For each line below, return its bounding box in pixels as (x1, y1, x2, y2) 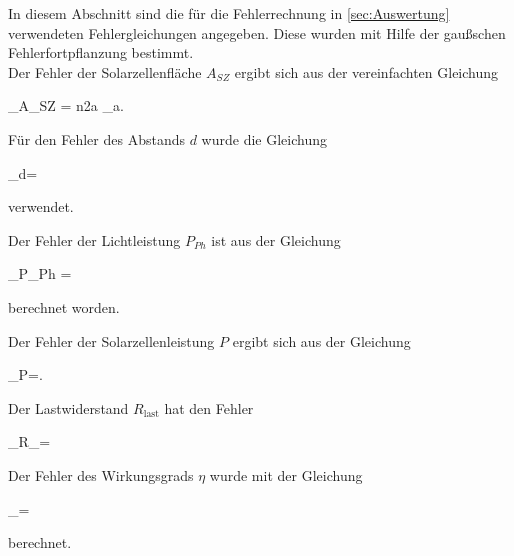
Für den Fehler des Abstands (8, 128, 185, 149)
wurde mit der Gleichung (209, 464, 363, 485)
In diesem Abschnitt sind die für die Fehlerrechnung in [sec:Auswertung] (8, 3, 450, 23)
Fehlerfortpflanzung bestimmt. (8, 42, 194, 63)
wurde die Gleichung (201, 128, 327, 149)
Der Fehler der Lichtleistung (8, 229, 181, 250)
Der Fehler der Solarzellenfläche (8, 61, 202, 82)
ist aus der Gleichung (211, 229, 341, 250)
